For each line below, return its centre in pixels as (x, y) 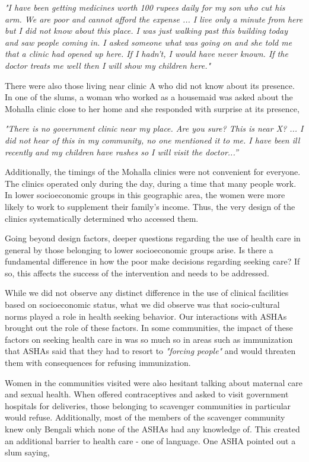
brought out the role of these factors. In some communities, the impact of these (149, 328)
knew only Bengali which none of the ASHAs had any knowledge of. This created (152, 429)
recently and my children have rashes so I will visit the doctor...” (122, 152)
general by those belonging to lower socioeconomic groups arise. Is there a (139, 249)
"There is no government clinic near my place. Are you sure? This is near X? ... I (154, 128)
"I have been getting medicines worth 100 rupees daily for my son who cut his (145, 7)
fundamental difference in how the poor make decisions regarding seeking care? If (152, 261)
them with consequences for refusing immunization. (98, 363)
